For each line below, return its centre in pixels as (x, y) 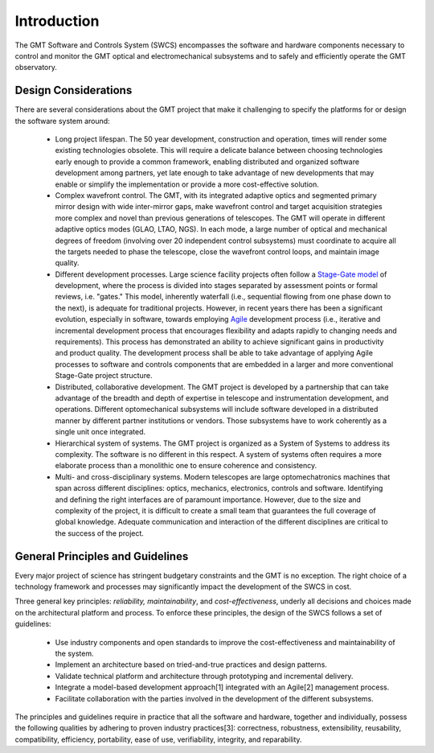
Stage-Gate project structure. (104, 376)
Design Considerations (74, 91)
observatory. (36, 68)
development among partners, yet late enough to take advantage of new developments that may (215, 173)
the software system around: (62, 121)
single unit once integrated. (100, 432)
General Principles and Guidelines (102, 556)
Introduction (57, 21)
